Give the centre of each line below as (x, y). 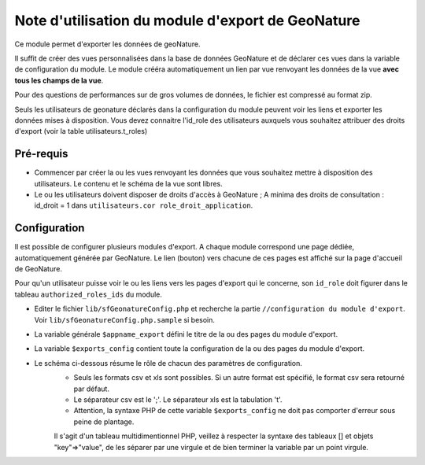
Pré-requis (41, 154)
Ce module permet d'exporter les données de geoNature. (107, 44)
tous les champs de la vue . (59, 80)
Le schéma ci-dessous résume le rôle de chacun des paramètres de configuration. (168, 363)
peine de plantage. (104, 422)
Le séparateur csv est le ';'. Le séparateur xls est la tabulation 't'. (178, 399)
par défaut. (92, 389)
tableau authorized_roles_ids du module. (89, 294)
